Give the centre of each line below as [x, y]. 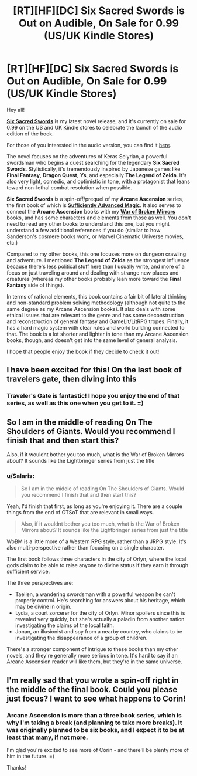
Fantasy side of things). [35, 285]
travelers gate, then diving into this [72, 379]
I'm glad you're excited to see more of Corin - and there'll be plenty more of [98, 750]
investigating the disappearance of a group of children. [81, 638]
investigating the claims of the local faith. [65, 625]
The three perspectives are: [40, 583]
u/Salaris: [20, 476]
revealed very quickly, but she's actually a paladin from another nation [100, 619]
